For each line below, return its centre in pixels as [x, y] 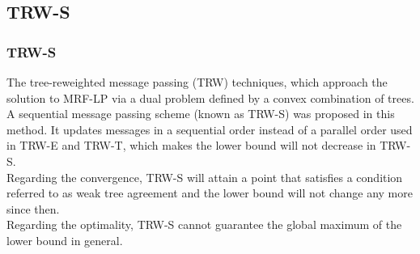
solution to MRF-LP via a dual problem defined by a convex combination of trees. [210, 97]
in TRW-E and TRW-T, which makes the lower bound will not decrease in [191, 145]
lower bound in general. [65, 240]
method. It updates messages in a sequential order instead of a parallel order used [210, 129]
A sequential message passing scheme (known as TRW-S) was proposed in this [201, 114]
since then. [33, 208]
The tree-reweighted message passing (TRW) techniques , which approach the [197, 82]
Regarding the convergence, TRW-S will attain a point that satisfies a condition [205, 177]
